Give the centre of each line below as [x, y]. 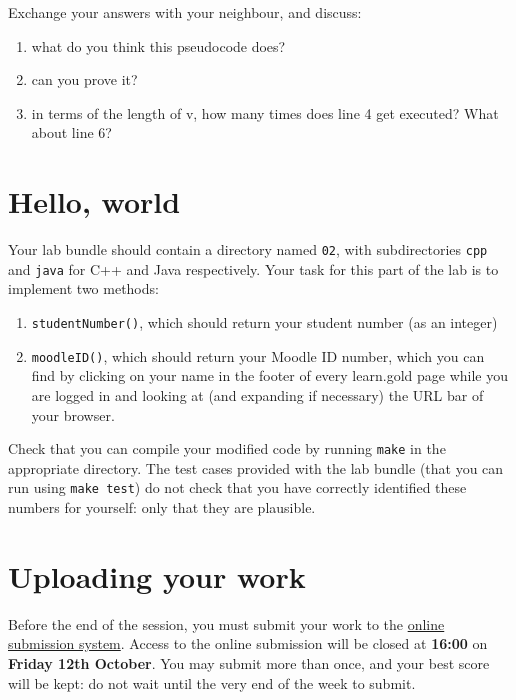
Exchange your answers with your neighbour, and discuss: [185, 12]
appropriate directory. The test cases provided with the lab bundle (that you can [256, 467]
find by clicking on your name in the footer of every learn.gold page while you [269, 375]
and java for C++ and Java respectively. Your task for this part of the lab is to [253, 268]
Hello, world [94, 201]
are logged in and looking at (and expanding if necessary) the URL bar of [257, 394]
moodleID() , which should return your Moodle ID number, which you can [258, 355]
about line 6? [71, 132]
